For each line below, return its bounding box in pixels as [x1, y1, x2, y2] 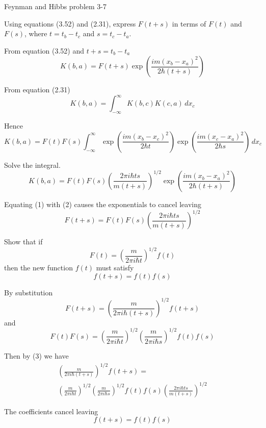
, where [24, 28, 47, 39]
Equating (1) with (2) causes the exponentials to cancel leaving [4, 198, 201, 209]
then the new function [4, 262, 73, 273]
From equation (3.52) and [4, 45, 84, 56]
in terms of [172, 18, 206, 29]
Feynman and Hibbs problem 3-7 [4, 1, 107, 11]
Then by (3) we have [4, 350, 69, 361]
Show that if [4, 236, 43, 247]
